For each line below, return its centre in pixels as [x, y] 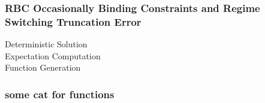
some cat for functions [60, 94]
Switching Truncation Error [73, 21]
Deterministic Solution [46, 44]
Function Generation [43, 67]
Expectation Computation [53, 55]
